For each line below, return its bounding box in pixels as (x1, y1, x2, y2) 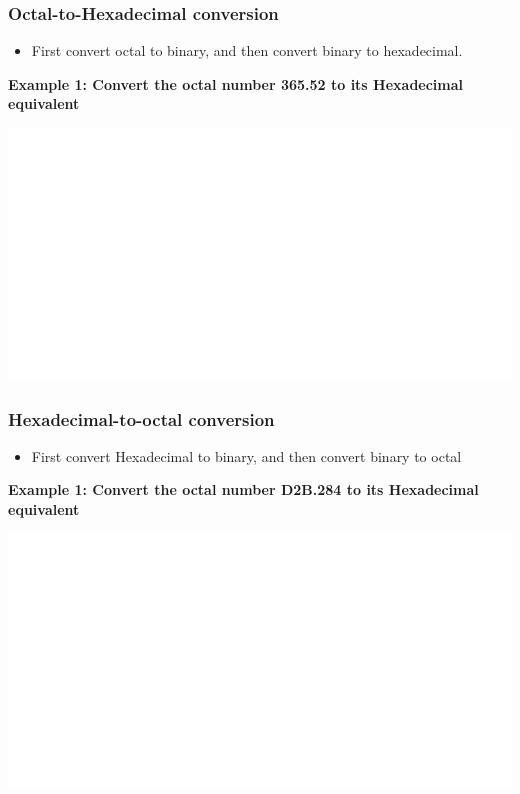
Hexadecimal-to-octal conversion (8, 406, 275, 431)
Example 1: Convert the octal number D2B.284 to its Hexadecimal (8, 479, 479, 500)
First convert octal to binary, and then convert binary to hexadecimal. (31, 40, 463, 61)
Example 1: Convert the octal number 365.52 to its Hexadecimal (8, 73, 464, 94)
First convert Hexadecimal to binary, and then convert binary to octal (31, 445, 462, 466)
